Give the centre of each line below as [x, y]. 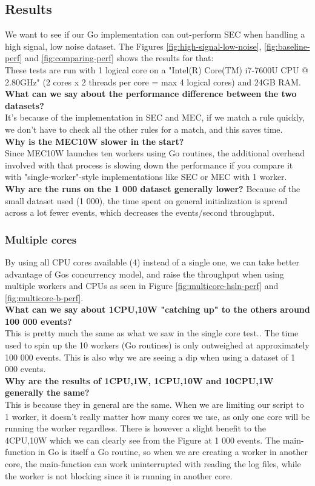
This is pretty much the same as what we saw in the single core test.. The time [152, 333]
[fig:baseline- [287, 46]
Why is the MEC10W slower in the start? [94, 141]
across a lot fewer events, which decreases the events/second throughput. [140, 212]
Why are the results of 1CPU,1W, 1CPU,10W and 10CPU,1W [139, 380]
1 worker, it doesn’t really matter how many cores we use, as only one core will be [157, 416]
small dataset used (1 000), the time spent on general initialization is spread [146, 200]
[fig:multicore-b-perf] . [44, 297]
